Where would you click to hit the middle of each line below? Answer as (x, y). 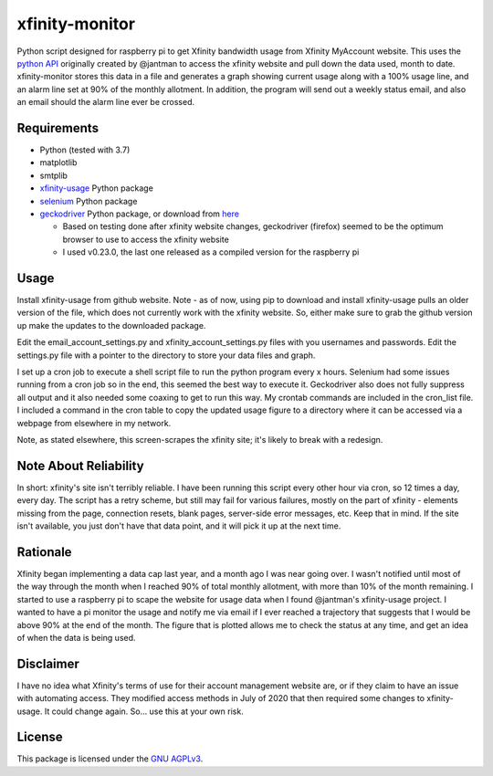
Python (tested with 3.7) (85, 150)
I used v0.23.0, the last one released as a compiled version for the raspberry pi (211, 252)
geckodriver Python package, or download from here (139, 214)
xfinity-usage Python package (97, 188)
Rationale (44, 552)
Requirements (58, 128)
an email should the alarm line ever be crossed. (106, 102)
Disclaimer (48, 663)
